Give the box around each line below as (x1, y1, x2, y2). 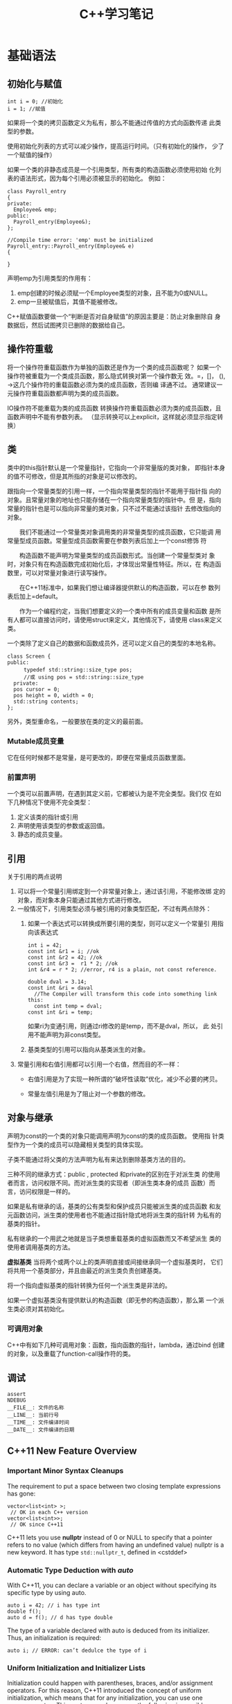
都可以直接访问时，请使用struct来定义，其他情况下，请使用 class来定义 (19, 615, 223, 624)
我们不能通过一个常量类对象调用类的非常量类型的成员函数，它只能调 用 (19, 528, 222, 536)
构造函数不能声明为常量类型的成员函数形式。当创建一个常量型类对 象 (19, 551, 215, 560)
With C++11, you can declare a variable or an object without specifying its (7, 1581, 217, 1589)
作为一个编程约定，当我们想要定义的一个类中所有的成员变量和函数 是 (19, 606, 215, 615)
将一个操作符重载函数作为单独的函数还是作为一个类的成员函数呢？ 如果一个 (7, 363, 222, 371)
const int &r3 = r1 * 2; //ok (27, 960, 118, 967)
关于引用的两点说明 (7, 873, 62, 881)
